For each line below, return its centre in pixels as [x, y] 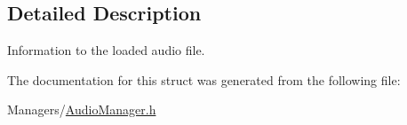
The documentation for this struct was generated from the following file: [204, 79]
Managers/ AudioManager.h [82, 109]
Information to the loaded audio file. [106, 50]
